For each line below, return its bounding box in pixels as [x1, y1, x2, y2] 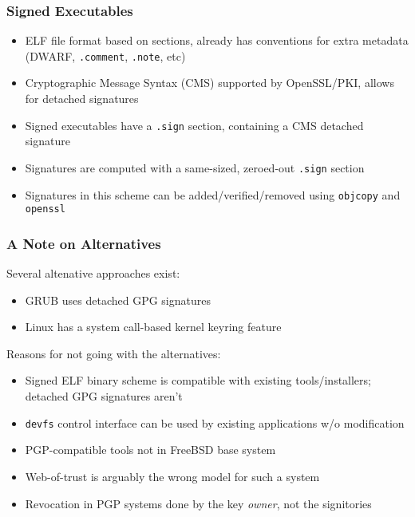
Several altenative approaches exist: [6, 265, 180, 282]
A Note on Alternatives [6, 233, 161, 253]
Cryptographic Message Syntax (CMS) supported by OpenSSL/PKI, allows [25, 74, 394, 91]
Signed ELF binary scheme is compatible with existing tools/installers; [25, 372, 371, 389]
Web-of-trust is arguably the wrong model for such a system [25, 468, 320, 484]
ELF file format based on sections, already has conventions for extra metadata [25, 32, 409, 49]
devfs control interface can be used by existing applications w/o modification [25, 414, 405, 431]
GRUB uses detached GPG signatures [25, 291, 211, 308]
